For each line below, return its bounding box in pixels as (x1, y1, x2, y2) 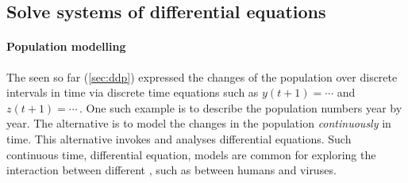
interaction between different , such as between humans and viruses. (6, 162, 337, 178)
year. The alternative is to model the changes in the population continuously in (6, 115, 391, 132)
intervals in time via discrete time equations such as (6, 84, 259, 101)
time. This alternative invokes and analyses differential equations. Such (6, 130, 352, 147)
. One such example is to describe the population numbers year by (79, 99, 402, 116)
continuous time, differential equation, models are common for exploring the (6, 146, 376, 162)
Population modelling (6, 38, 126, 55)
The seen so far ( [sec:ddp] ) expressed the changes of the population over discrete (6, 68, 398, 85)
